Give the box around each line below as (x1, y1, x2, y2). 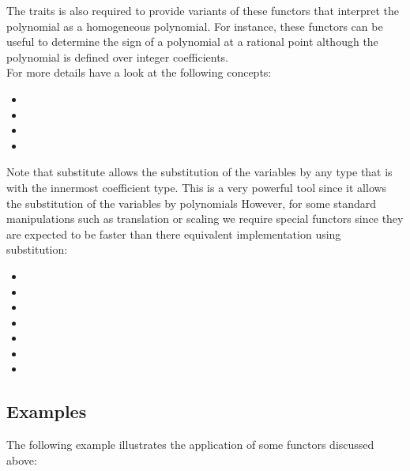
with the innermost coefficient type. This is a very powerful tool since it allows (6, 179, 387, 195)
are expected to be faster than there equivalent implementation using (6, 225, 341, 242)
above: (6, 451, 37, 468)
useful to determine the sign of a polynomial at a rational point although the (6, 33, 378, 50)
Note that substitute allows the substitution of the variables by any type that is (6, 164, 393, 180)
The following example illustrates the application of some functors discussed (6, 436, 374, 453)
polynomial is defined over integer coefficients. (6, 48, 228, 65)
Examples (6, 399, 87, 424)
